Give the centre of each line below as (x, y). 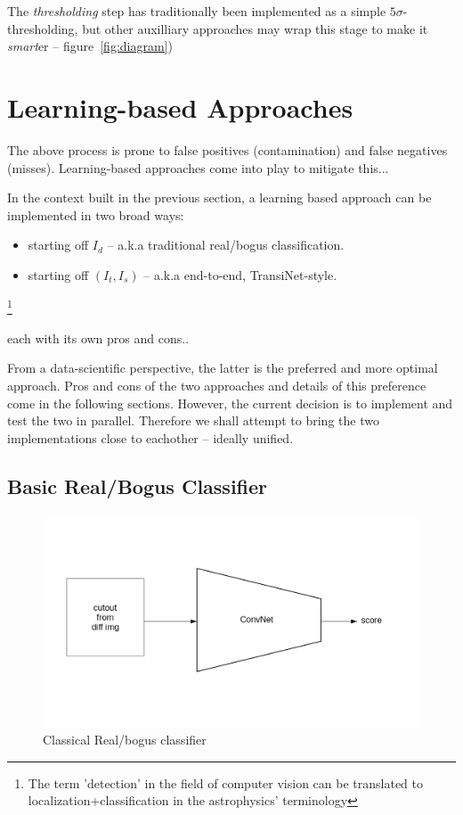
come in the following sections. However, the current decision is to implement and (230, 403)
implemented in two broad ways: (96, 214)
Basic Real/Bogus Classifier (138, 486)
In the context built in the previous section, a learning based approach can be (219, 198)
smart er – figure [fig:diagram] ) (90, 46)
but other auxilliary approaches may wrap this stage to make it (255, 28)
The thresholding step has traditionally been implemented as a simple (197, 11)
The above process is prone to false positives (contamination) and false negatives (227, 149)
